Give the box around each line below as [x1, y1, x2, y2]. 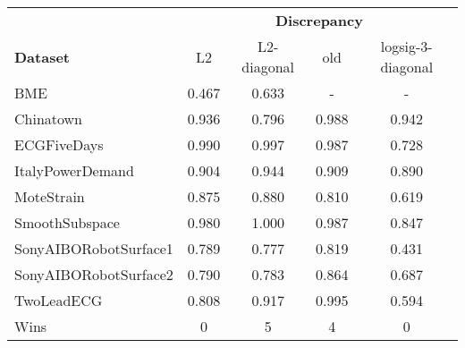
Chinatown [14, 108, 83, 129]
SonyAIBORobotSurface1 [14, 238, 173, 259]
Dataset [14, 46, 71, 67]
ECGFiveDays [14, 134, 104, 155]
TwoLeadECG [14, 290, 103, 310]
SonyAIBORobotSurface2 [14, 264, 173, 284]
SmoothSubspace [14, 212, 120, 233]
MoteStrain [14, 186, 85, 207]
